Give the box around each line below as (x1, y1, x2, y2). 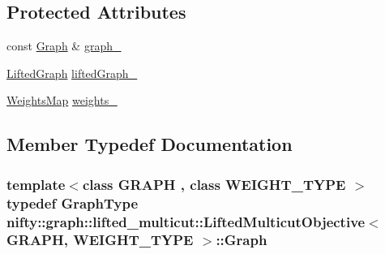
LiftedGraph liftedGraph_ (6, 64, 138, 81)
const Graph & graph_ (6, 37, 122, 54)
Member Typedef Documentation (6, 131, 293, 157)
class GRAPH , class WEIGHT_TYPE (82, 174, 346, 194)
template (6, 174, 66, 194)
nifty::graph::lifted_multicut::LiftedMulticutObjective (6, 211, 366, 231)
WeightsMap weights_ (6, 92, 118, 109)
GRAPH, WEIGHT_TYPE (6, 230, 194, 250)
